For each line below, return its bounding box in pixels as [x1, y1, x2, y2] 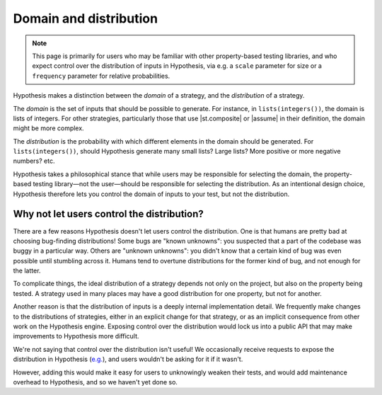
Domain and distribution [13, 11, 158, 26]
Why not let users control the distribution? [13, 208, 204, 220]
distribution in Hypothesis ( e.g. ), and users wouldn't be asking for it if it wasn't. [13, 355, 243, 364]
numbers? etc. [13, 156, 55, 166]
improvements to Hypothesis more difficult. [13, 332, 139, 340]
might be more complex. [13, 124, 84, 132]
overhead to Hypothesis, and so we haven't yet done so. [13, 378, 178, 386]
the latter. [13, 266, 41, 275]
